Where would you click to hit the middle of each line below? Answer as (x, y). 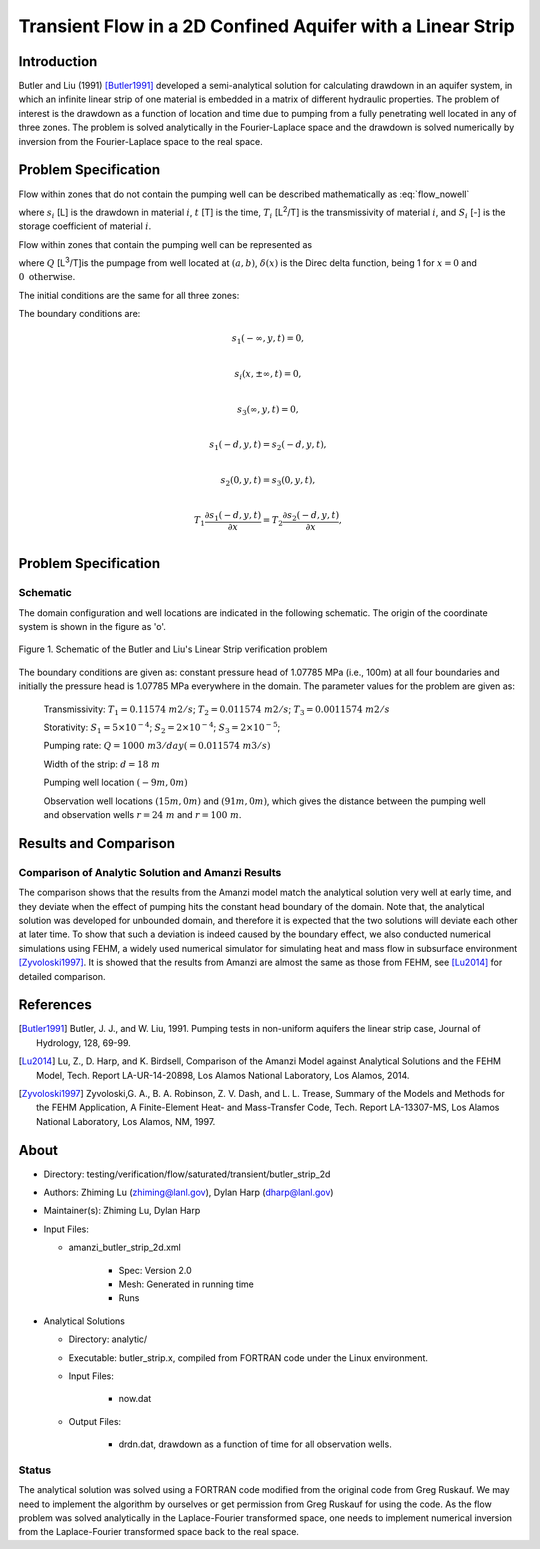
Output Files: (95, 1421)
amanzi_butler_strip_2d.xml (125, 1247)
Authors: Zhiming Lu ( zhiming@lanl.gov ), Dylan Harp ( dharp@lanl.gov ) (188, 1192)
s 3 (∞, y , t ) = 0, (267, 410)
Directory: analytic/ (108, 1339)
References (55, 1005)
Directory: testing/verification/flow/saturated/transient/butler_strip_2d (187, 1174)
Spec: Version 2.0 (155, 1270)
